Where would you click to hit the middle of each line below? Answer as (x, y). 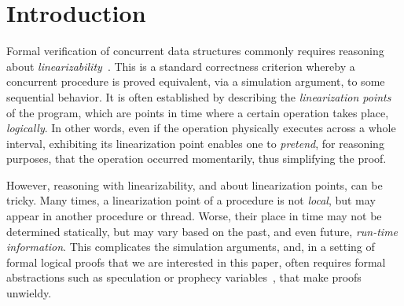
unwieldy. (29, 293)
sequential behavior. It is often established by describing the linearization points (199, 96)
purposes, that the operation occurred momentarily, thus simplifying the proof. (196, 159)
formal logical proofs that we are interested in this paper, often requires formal (196, 262)
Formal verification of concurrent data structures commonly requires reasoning (195, 51)
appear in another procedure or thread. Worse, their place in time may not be (194, 216)
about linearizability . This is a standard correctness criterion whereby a (181, 66)
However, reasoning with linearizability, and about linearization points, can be (195, 184)
